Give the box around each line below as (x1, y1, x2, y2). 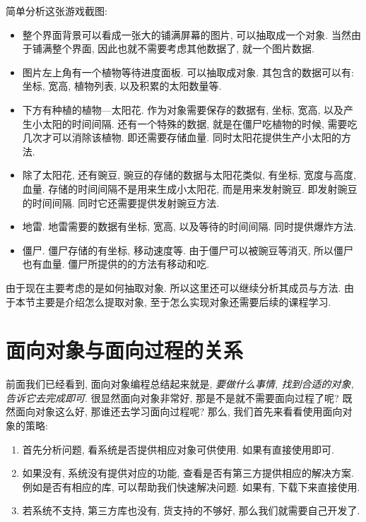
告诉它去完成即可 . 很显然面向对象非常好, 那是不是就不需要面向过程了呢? (6, 390, 339, 405)
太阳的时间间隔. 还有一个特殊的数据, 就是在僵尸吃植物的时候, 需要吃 (42, 116, 358, 131)
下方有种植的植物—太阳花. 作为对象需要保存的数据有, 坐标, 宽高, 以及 (22, 102, 344, 117)
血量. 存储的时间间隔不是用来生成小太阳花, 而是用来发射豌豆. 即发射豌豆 (22, 181, 358, 196)
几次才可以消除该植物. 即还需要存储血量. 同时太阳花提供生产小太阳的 (22, 130, 341, 145)
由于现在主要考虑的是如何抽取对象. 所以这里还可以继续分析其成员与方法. (6, 280, 341, 295)
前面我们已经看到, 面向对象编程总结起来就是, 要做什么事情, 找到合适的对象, (6, 376, 354, 391)
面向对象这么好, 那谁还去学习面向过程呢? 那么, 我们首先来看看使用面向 (15, 404, 343, 419)
